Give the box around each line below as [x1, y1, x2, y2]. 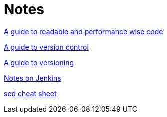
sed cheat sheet [4, 89, 57, 98]
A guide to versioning [4, 58, 74, 67]
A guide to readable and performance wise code [4, 27, 163, 36]
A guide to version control [4, 42, 89, 51]
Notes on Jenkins [4, 73, 61, 82]
